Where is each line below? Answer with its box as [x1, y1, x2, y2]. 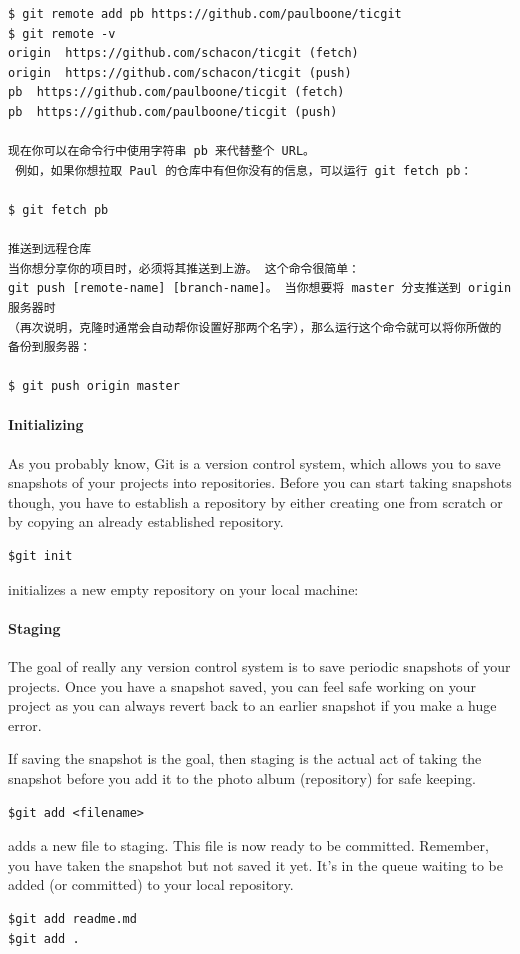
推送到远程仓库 [8, 242, 92, 257]
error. [8, 714, 42, 735]
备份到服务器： [8, 340, 92, 355]
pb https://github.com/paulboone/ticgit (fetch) [8, 85, 345, 100]
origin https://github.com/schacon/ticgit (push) [8, 65, 352, 80]
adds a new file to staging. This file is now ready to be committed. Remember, [8, 835, 489, 856]
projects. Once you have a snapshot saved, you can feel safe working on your [8, 675, 476, 696]
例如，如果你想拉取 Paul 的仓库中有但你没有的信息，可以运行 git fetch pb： [15, 163, 473, 178]
